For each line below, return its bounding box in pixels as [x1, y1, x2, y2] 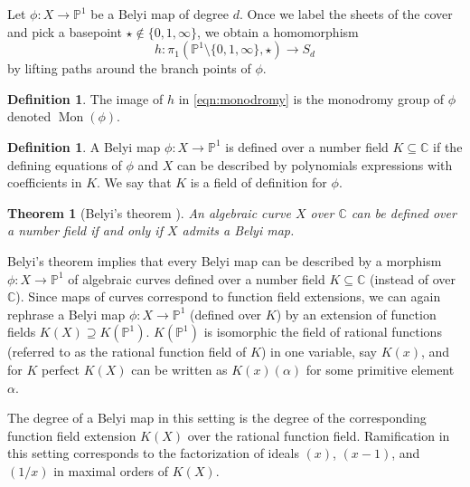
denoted [7, 107, 52, 126]
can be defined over [351, 203, 456, 222]
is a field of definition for [190, 173, 327, 192]
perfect [41, 359, 80, 378]
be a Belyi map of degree [90, 5, 229, 23]
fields [7, 322, 36, 341]
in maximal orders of [53, 461, 169, 480]
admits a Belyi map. [182, 221, 295, 240]
